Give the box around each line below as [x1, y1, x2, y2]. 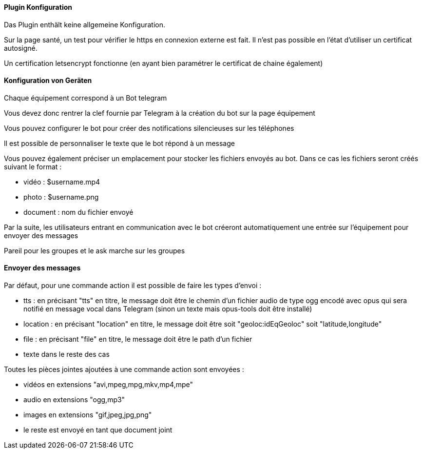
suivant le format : [4, 162, 62, 171]
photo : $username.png [23, 192, 99, 201]
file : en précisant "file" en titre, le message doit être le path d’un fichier [23, 335, 252, 344]
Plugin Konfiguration [4, 3, 72, 11]
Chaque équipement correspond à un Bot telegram [4, 93, 167, 102]
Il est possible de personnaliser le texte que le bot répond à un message [4, 139, 235, 147]
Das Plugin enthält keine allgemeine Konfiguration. [4, 20, 165, 29]
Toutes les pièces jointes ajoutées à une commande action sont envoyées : [4, 365, 244, 374]
